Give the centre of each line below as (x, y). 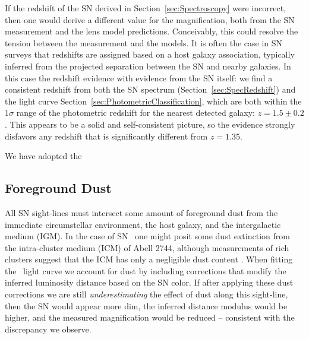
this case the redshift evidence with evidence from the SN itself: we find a (139, 77)
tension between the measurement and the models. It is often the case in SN (144, 42)
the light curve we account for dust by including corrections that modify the (146, 270)
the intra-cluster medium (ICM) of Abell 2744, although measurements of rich (147, 247)
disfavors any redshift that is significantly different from (106, 136)
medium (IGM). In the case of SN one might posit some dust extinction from (147, 236)
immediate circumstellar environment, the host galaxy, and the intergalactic (143, 224)
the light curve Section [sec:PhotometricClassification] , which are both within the (153, 101)
